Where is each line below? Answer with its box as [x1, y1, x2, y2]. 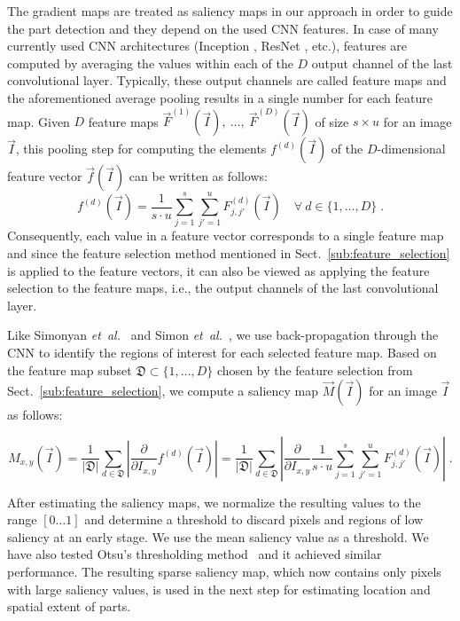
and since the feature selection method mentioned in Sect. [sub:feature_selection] [7, 243, 450, 262]
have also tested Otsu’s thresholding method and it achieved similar [7, 545, 382, 563]
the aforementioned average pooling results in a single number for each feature [7, 88, 433, 106]
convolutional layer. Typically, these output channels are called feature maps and [7, 71, 447, 90]
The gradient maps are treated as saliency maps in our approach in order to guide [7, 2, 453, 20]
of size [315, 112, 349, 130]
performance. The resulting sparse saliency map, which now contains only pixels [7, 562, 441, 581]
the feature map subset [7, 360, 132, 379]
